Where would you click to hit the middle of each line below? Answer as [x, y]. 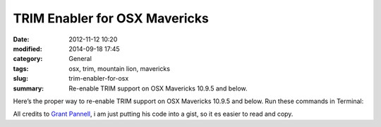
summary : [29, 88]
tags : [21, 68]
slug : [20, 79]
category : [28, 59]
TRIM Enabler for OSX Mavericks [111, 18]
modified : [28, 48]
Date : [21, 39]
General [80, 59]
